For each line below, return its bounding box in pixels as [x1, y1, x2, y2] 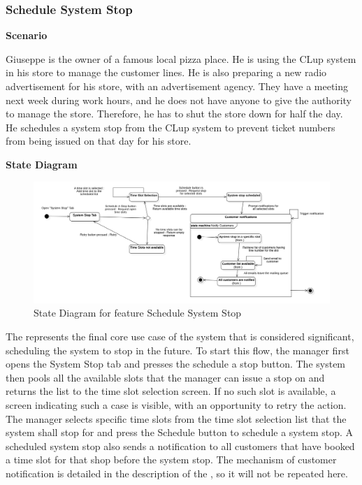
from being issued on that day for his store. [6, 133, 191, 148]
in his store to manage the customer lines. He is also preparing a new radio [6, 65, 327, 80]
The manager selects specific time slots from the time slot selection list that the [6, 411, 347, 426]
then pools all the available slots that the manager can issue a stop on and [6, 370, 325, 384]
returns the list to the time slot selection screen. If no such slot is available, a [6, 384, 336, 398]
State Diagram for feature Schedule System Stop [34, 305, 242, 320]
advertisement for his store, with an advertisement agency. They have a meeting [6, 79, 349, 93]
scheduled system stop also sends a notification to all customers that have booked [6, 438, 355, 453]
